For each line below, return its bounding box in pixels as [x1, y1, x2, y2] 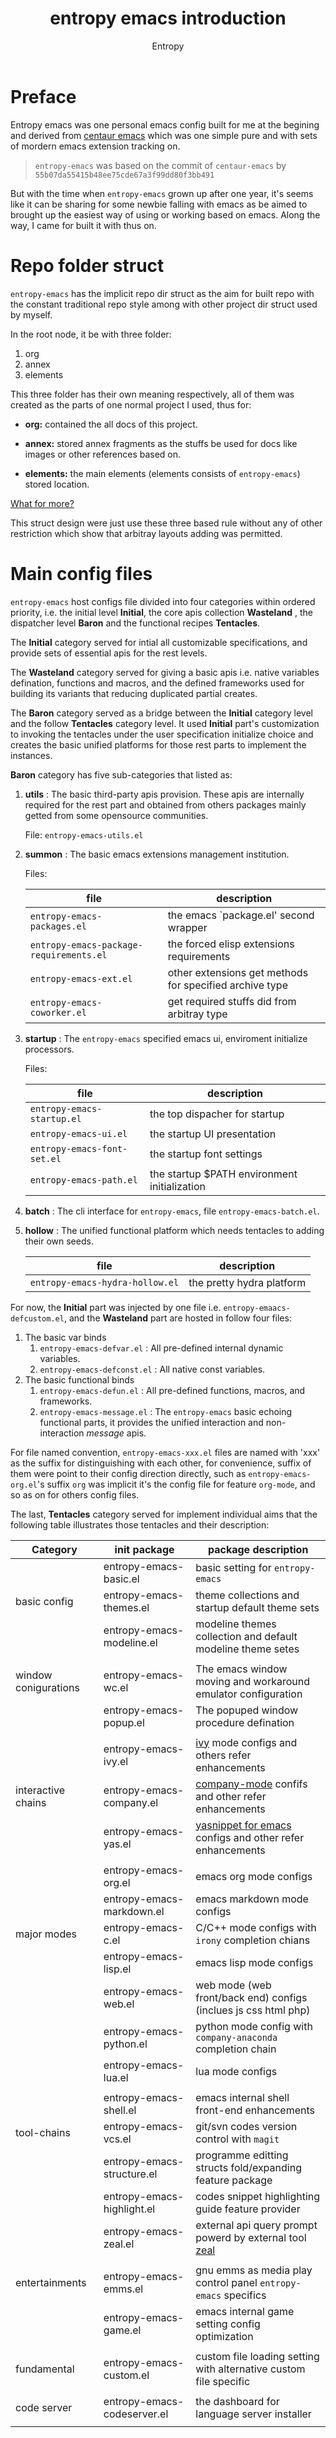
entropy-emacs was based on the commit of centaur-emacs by [34, 159, 287, 171]
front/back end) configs [195, 1990, 308, 2004]
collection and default [195, 1629, 298, 1643]
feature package [195, 2173, 273, 2187]
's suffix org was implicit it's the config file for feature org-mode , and [36, 1478, 316, 1490]
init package [114, 1542, 175, 1556]
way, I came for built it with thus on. [10, 219, 157, 231]
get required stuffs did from [167, 994, 297, 1008]
